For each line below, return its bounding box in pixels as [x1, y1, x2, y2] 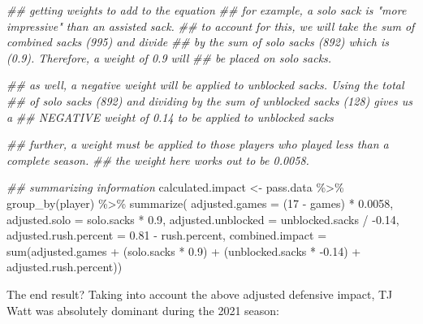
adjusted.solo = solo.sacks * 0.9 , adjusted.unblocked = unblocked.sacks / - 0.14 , [6, 210, 399, 227]
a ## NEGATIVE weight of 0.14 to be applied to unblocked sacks [6, 108, 334, 125]
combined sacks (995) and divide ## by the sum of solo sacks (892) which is [6, 33, 389, 50]
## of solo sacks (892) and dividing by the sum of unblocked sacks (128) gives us [6, 92, 412, 109]
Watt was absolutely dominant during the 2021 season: [6, 301, 279, 318]
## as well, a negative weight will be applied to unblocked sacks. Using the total [6, 76, 404, 93]
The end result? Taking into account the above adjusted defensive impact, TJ [6, 285, 393, 302]
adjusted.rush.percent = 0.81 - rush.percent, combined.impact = [6, 227, 327, 244]
